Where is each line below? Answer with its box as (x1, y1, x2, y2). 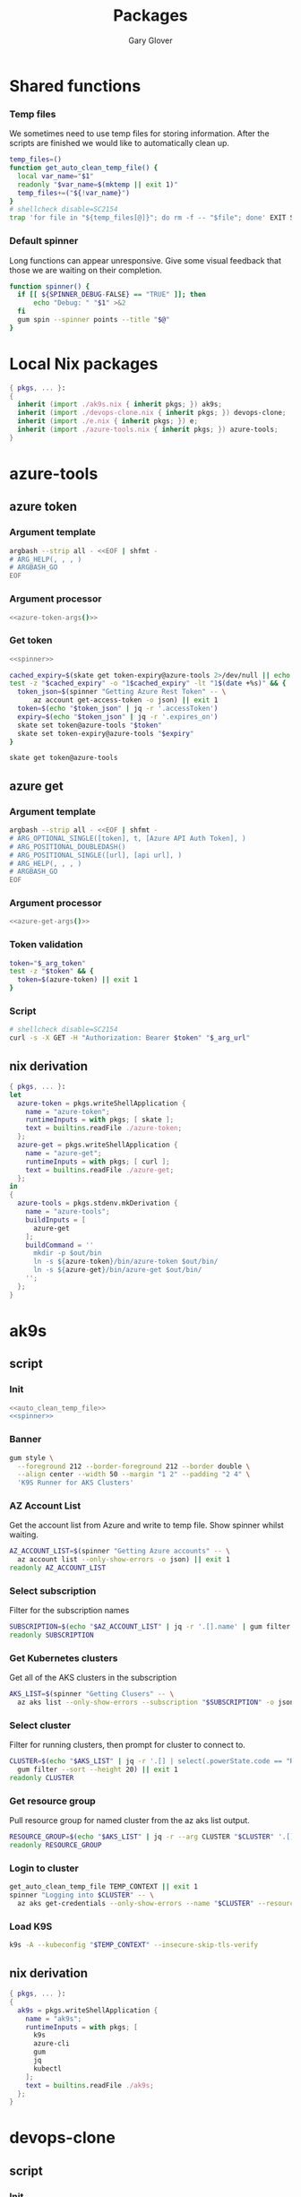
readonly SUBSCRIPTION (9, 1630, 94, 1640)
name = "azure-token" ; (25, 1107, 110, 1116)
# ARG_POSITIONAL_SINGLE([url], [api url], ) (9, 851, 182, 860)
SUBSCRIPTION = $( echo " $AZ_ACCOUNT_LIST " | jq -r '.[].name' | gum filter (9, 1622, 291, 1631)
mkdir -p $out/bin (32, 1249, 102, 1258)
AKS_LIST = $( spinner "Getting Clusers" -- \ (9, 1690, 175, 1699)
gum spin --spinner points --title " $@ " (17, 316, 170, 324)
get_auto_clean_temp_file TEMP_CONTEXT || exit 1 (9, 1882, 199, 1891)
